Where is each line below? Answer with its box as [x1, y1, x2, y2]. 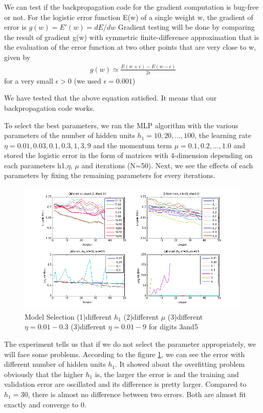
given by [4, 51, 31, 62]
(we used [74, 75, 101, 86]
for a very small [4, 75, 53, 86]
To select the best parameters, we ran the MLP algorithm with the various [4, 120, 238, 130]
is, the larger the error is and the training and [95, 368, 239, 379]
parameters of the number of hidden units [4, 130, 135, 141]
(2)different [123, 311, 159, 322]
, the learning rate [194, 130, 251, 141]
